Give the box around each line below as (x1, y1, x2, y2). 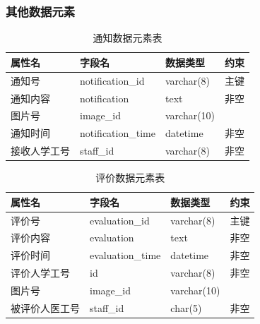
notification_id (80, 73, 145, 88)
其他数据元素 (6, 2, 76, 20)
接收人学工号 (11, 143, 70, 158)
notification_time (80, 126, 155, 140)
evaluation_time (90, 248, 161, 263)
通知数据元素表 (93, 30, 162, 45)
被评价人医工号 (11, 300, 80, 315)
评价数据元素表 (95, 170, 165, 185)
